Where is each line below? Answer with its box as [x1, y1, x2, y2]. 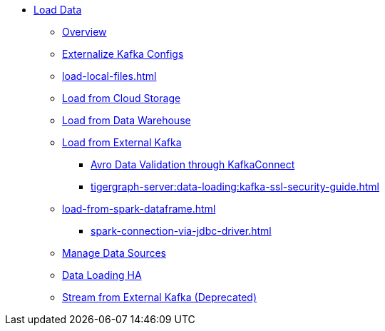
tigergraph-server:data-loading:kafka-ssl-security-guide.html [91, 180, 379, 193]
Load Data [34, 4, 82, 16]
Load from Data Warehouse [62, 114, 191, 126]
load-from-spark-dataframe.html [62, 203, 216, 215]
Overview [62, 26, 107, 38]
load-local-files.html [62, 70, 157, 82]
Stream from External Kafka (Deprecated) [62, 291, 257, 303]
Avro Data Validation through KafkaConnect [91, 158, 295, 170]
